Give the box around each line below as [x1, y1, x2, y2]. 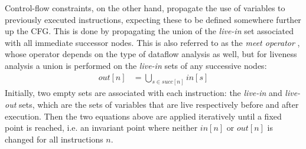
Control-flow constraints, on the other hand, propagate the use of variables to [5, 2, 285, 14]
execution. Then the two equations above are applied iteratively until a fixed [5, 110, 282, 122]
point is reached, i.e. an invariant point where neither [5, 121, 198, 134]
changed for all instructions [5, 133, 103, 145]
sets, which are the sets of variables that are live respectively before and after [18, 98, 299, 111]
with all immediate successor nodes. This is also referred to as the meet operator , [5, 36, 300, 48]
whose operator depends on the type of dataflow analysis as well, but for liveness [5, 48, 297, 60]
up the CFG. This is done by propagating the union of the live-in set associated [5, 25, 294, 37]
